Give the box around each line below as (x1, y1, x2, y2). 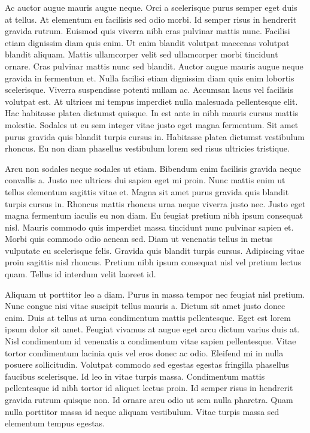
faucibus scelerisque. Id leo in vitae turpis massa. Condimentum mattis (5, 370, 265, 382)
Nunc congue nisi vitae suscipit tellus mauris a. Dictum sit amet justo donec (5, 299, 285, 312)
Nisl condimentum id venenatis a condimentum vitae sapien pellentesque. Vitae (5, 335, 296, 347)
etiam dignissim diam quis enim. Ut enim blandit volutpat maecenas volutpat (5, 36, 290, 49)
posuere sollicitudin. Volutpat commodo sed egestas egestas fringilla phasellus (5, 358, 289, 371)
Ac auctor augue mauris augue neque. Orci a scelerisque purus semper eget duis (5, 1, 297, 13)
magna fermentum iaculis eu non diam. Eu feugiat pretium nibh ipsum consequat (5, 209, 303, 222)
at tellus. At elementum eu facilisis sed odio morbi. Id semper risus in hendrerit (5, 13, 297, 25)
